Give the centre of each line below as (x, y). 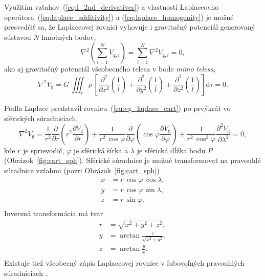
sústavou (18, 37)
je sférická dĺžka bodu (171, 150)
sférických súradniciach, (41, 118)
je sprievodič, (44, 150)
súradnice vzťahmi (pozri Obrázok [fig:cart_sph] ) (82, 170)
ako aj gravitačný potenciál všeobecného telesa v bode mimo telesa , (110, 69)
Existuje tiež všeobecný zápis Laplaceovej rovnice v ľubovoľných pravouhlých (125, 263)
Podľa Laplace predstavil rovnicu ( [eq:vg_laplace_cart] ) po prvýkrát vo (117, 108)
